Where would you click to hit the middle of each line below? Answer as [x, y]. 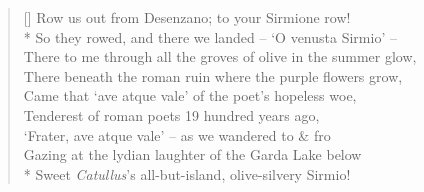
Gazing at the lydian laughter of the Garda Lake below [192, 154]
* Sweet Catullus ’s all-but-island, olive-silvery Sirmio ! [187, 173]
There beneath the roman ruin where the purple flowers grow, [213, 75]
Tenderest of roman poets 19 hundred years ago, [171, 114]
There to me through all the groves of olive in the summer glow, [220, 56]
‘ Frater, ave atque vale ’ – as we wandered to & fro [177, 134]
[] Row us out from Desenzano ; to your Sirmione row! [187, 17]
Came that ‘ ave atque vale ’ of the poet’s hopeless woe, [190, 95]
